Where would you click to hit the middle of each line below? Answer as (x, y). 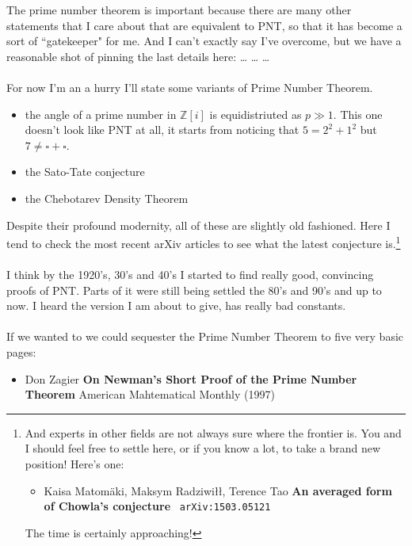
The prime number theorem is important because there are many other (179, 10)
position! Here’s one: (74, 463)
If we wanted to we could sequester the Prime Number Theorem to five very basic (205, 336)
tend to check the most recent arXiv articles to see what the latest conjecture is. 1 (204, 242)
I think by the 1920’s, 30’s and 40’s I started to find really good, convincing (190, 274)
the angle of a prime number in (101, 114)
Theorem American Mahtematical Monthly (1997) (150, 394)
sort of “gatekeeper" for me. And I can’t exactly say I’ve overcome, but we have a (204, 41)
